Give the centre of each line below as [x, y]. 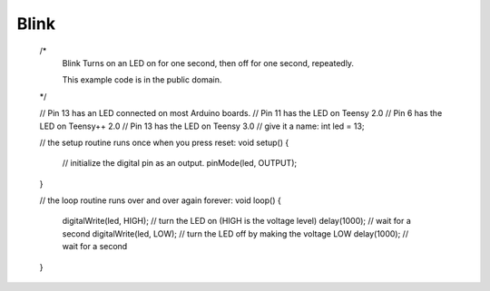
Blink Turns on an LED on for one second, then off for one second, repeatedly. [208, 63]
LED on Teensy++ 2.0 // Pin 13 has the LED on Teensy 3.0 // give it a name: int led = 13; [202, 126]
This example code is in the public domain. [142, 80]
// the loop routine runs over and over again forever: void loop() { [160, 200]
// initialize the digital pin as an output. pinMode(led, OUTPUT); [180, 163]
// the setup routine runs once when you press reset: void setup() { [164, 142]
